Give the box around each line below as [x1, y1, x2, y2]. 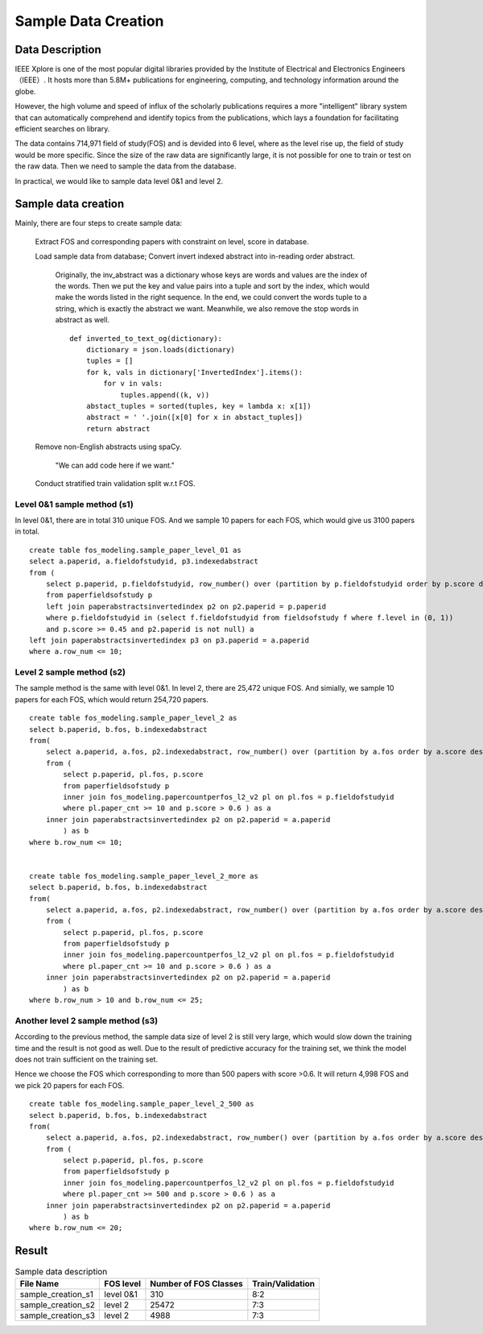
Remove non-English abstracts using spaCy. [35, 442, 182, 451]
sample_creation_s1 [19, 1288, 94, 1299]
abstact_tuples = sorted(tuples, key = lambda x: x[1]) [85, 401, 312, 410]
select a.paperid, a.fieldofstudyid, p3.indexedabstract [29, 557, 259, 566]
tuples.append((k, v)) [120, 390, 210, 399]
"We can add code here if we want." [55, 460, 175, 470]
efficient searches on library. [14, 124, 110, 134]
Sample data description [14, 1265, 108, 1277]
